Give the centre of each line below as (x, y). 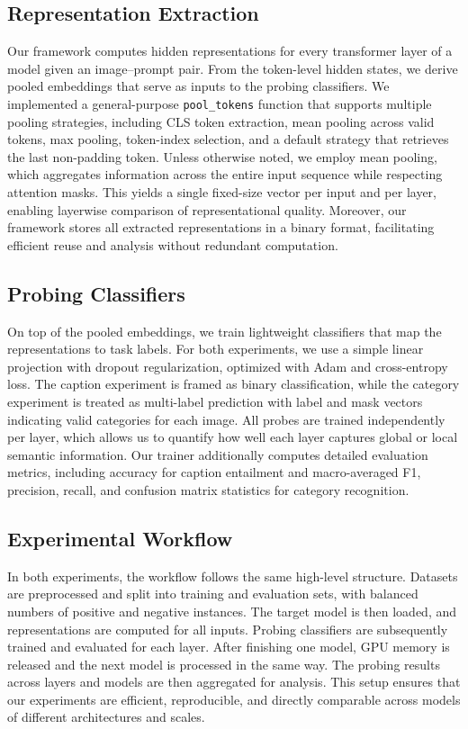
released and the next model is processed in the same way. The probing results (224, 664)
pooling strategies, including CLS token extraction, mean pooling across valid (221, 121)
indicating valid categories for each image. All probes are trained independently (226, 419)
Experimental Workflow (120, 538)
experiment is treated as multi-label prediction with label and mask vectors (215, 401)
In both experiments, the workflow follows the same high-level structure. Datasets (233, 576)
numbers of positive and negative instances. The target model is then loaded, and (232, 611)
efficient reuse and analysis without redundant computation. (173, 244)
